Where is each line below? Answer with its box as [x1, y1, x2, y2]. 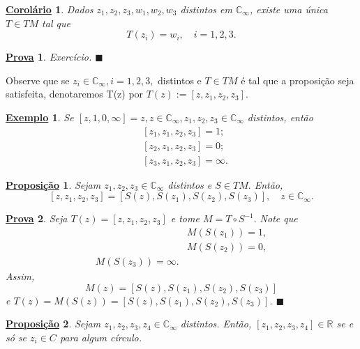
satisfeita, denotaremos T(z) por [6, 86, 144, 101]
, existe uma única [249, 2, 328, 16]
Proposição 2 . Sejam [6, 316, 101, 331]
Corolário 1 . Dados [6, 2, 93, 16]
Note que [260, 211, 298, 226]
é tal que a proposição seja [241, 72, 354, 87]
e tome [170, 211, 200, 226]
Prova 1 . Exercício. [6, 49, 92, 64]
